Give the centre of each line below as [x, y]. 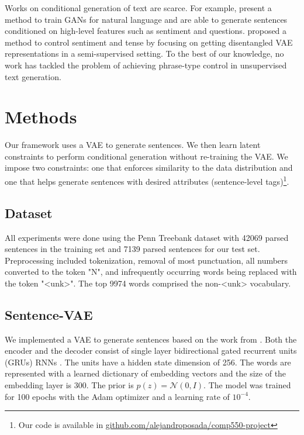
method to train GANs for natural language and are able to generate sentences [146, 19]
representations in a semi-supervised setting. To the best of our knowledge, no [144, 53]
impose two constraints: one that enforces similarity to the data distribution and [149, 168]
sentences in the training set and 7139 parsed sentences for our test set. [132, 249]
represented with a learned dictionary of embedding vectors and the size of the [146, 373]
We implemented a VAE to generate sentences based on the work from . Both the [151, 339]
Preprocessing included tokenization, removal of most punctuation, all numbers [146, 260]
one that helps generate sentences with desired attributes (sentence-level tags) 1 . [147, 180]
